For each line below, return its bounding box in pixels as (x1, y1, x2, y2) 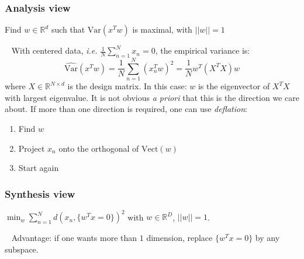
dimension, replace (146, 232, 213, 244)
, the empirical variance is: (155, 44, 250, 57)
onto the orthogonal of (58, 142, 139, 154)
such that (51, 23, 85, 36)
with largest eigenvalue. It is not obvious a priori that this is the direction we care (5, 91, 299, 103)
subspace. (5, 243, 39, 256)
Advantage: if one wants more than (11, 232, 137, 244)
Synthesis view (5, 186, 75, 201)
